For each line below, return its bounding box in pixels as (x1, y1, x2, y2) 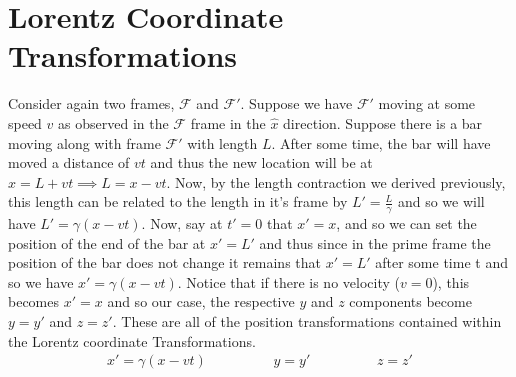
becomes (8, 291, 60, 312)
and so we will (397, 191, 485, 212)
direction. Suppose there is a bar (283, 112, 483, 133)
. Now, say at (141, 213, 223, 234)
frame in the (190, 112, 266, 133)
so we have (8, 271, 74, 292)
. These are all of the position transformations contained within (112, 311, 502, 332)
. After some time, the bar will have (271, 132, 491, 153)
